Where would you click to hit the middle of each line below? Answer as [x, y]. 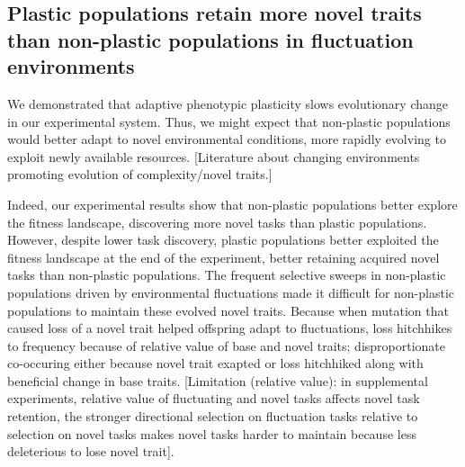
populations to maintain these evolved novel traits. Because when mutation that [228, 310]
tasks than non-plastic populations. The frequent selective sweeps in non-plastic [227, 275]
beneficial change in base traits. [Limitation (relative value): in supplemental [218, 380]
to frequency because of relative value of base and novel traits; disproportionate [227, 345]
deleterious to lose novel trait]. [91, 451]
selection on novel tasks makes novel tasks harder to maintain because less [212, 433]
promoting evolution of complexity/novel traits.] [140, 174]
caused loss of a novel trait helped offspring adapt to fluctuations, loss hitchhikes [230, 328]
